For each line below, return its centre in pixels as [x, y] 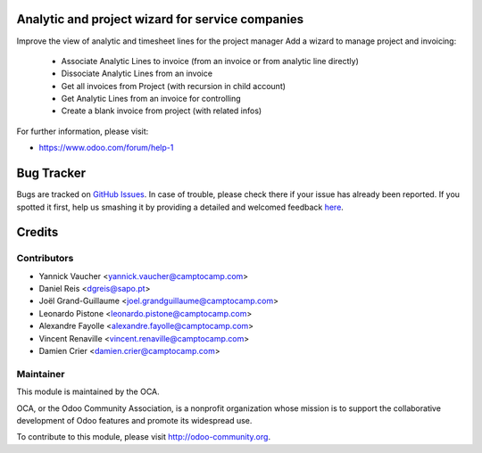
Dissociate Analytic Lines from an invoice [137, 74]
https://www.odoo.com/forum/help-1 [106, 148]
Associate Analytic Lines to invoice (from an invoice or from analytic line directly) [210, 61]
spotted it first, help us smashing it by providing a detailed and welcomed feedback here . [180, 207]
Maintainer [41, 374]
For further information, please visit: [83, 131]
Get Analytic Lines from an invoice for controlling [151, 99]
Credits [37, 232]
